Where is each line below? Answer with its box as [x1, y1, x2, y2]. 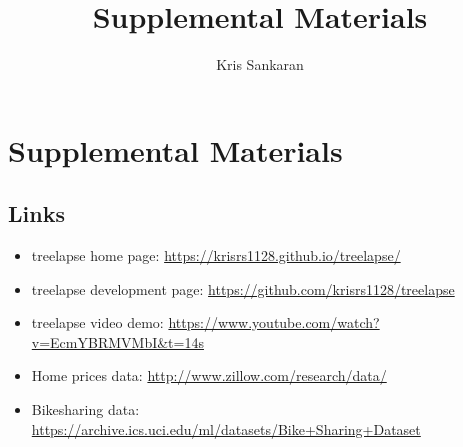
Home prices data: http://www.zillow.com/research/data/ [31, 365, 387, 386]
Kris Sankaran [216, 54, 304, 75]
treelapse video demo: [31, 312, 164, 333]
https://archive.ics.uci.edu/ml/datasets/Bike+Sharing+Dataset [31, 418, 421, 439]
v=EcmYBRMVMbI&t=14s [31, 331, 204, 352]
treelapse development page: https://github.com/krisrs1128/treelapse [31, 278, 455, 299]
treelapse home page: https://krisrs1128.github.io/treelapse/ [31, 245, 401, 266]
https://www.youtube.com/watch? [168, 312, 380, 333]
